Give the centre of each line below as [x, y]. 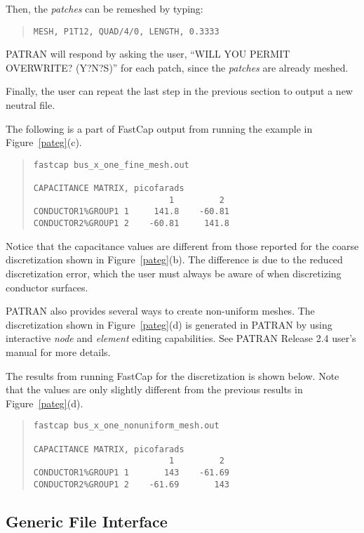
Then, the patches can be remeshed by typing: [105, 8]
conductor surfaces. [47, 287]
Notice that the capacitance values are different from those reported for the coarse [182, 245]
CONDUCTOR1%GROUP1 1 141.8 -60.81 [131, 212]
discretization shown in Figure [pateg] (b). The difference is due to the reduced [174, 259]
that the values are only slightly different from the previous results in [154, 389]
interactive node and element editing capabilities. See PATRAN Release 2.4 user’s [181, 338]
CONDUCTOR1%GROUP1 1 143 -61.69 [131, 472]
